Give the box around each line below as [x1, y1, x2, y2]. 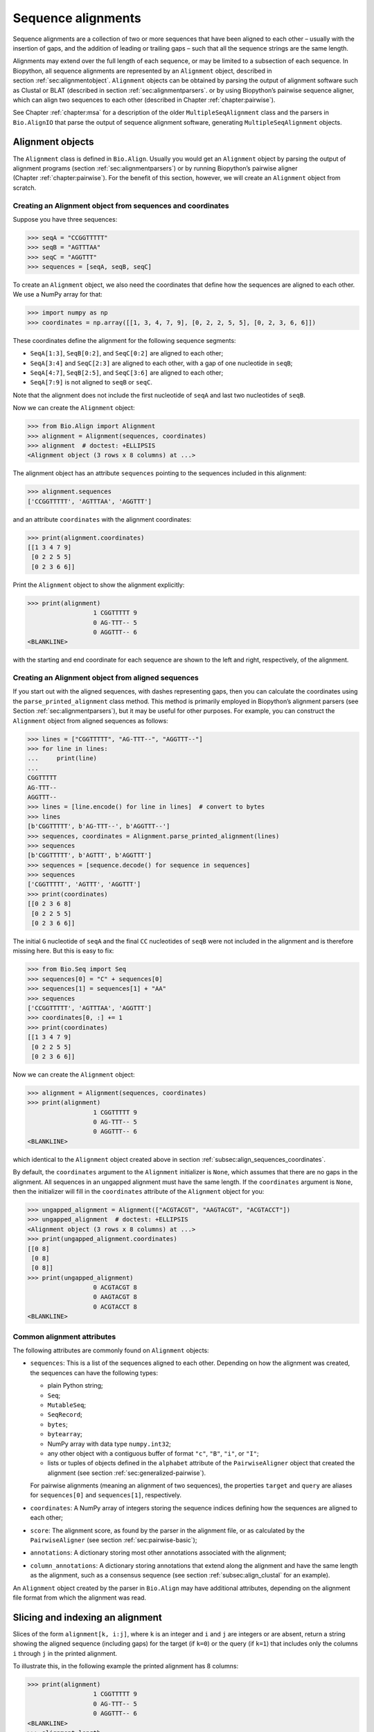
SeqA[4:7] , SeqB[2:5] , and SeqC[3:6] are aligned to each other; [30, 368, 224, 377]
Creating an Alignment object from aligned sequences [12, 673, 199, 682]
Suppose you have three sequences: [12, 215, 118, 223]
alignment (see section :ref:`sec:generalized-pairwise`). [47, 1469, 206, 1477]
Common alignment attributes [12, 1332, 116, 1341]
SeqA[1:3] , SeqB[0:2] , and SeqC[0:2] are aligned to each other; [30, 349, 224, 357]
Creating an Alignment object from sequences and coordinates [12, 201, 229, 211]
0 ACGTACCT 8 [93, 1302, 138, 1311]
